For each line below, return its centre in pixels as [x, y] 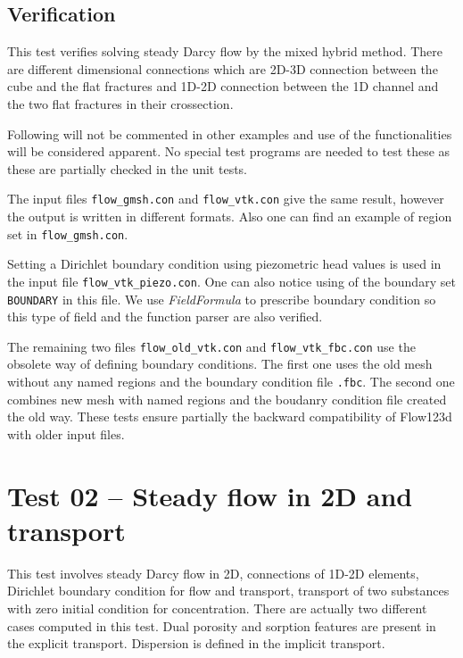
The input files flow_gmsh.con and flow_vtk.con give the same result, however [226, 199]
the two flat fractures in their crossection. [120, 103]
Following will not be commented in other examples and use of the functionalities [230, 133]
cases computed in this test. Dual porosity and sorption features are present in [222, 625]
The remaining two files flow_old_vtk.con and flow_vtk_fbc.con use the [211, 346]
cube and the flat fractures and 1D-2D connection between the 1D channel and [223, 86]
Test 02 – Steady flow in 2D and [210, 495]
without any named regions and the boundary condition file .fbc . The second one [231, 382]
